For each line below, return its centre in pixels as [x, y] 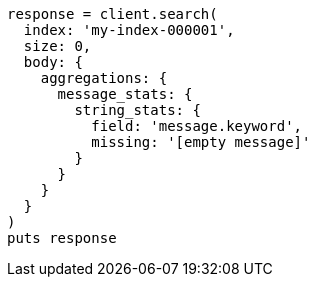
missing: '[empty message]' [201, 142]
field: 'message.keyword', [197, 126]
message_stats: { [125, 94]
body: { [53, 62]
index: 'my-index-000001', [129, 30]
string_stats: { [137, 110]
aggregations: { [104, 78]
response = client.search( [112, 14]
